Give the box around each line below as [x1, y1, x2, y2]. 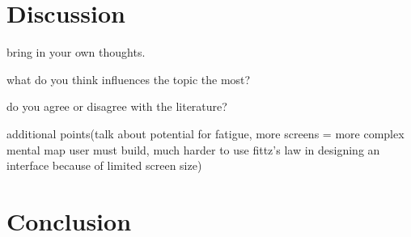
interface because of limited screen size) [6, 157, 202, 174]
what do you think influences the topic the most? [6, 70, 251, 87]
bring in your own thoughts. [6, 44, 146, 61]
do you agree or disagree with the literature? [6, 98, 227, 115]
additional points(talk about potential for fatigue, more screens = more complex [6, 125, 405, 142]
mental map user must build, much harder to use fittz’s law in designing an [6, 141, 380, 158]
